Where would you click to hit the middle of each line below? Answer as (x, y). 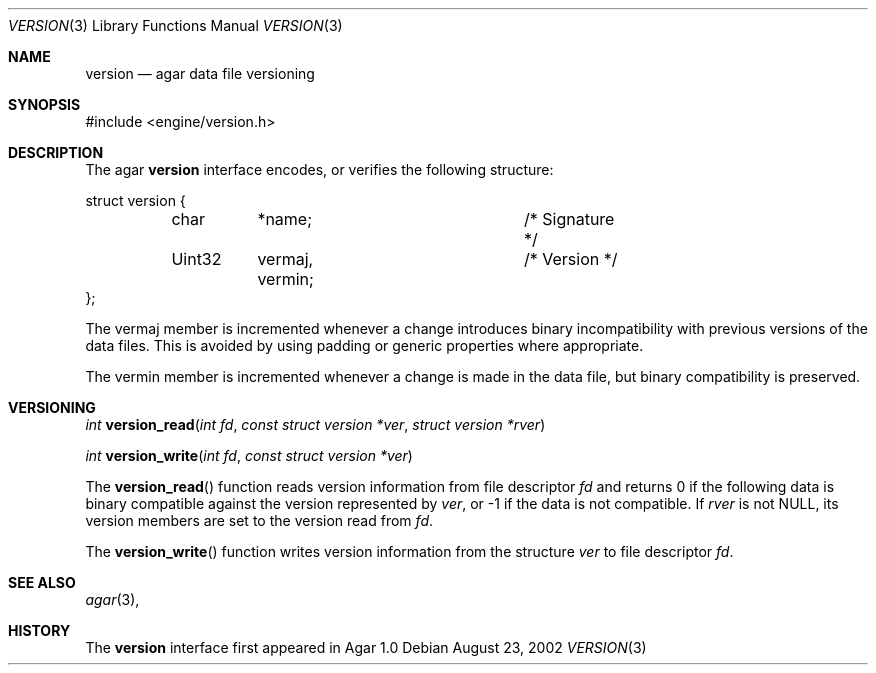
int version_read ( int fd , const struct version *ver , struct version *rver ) (315, 424)
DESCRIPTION (56, 152)
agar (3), (112, 599)
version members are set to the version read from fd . (259, 520)
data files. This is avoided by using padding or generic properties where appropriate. (364, 345)
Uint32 (196, 259)
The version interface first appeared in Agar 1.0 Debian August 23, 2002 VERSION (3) (366, 647)
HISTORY (39, 630)
